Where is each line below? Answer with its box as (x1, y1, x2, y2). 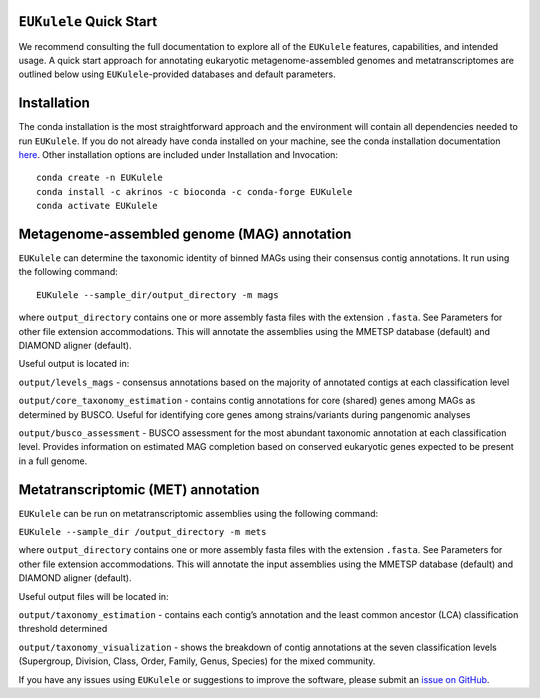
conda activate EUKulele (36, 200, 158, 212)
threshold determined (18, 623, 108, 635)
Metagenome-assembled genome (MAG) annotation (18, 225, 352, 242)
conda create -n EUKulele (36, 172, 164, 184)
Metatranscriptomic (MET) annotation (18, 481, 260, 498)
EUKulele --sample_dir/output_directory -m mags (36, 289, 279, 300)
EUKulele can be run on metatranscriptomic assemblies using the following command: (18, 507, 379, 519)
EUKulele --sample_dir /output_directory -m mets (18, 526, 267, 538)
